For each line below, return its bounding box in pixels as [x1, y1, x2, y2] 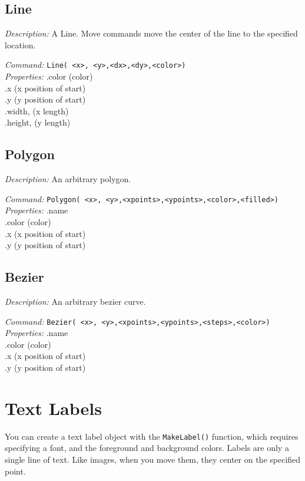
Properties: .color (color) [5, 70, 93, 83]
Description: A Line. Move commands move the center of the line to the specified [5, 27, 298, 39]
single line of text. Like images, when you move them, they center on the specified [5, 453, 301, 466]
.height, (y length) [5, 116, 71, 129]
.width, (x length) [5, 104, 69, 117]
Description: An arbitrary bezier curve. [5, 295, 146, 308]
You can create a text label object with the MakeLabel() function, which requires [5, 430, 299, 442]
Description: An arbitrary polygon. [5, 173, 131, 185]
